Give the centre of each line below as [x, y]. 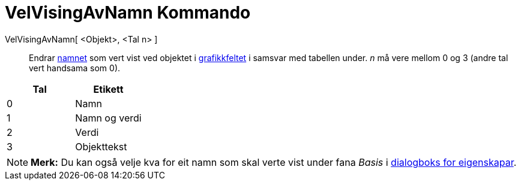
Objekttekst [101, 146]
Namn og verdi [108, 118]
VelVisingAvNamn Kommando [128, 13]
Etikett [108, 89]
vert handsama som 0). [75, 68]
